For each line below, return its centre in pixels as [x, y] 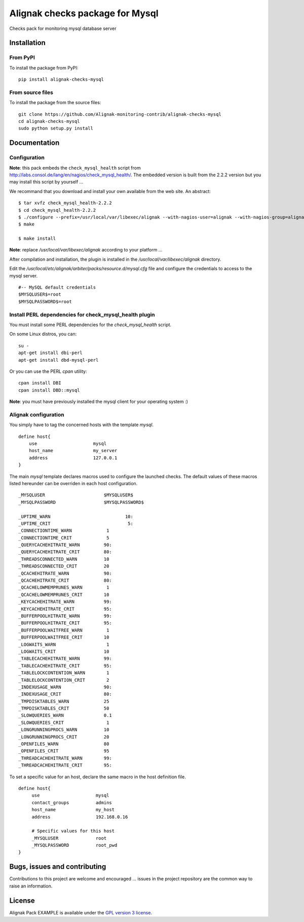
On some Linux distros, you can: [43, 334]
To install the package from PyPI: [44, 68]
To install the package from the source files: [55, 103]
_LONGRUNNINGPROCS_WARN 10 [64, 730]
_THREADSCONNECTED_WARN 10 [64, 559]
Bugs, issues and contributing [58, 867]
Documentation [34, 143]
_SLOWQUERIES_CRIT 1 [64, 722]
